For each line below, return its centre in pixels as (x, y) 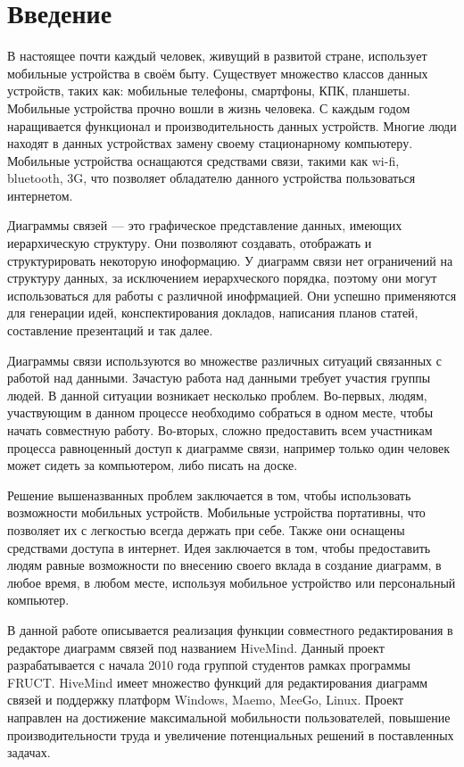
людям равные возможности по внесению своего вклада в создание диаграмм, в (224, 565)
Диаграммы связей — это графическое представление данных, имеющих (205, 225)
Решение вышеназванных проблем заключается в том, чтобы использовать (209, 495)
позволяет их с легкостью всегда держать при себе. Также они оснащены (206, 529)
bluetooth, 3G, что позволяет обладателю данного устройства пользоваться (211, 178)
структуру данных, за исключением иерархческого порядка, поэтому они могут (222, 278)
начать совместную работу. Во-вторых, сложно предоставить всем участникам (220, 430)
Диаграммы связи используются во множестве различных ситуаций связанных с (224, 360)
